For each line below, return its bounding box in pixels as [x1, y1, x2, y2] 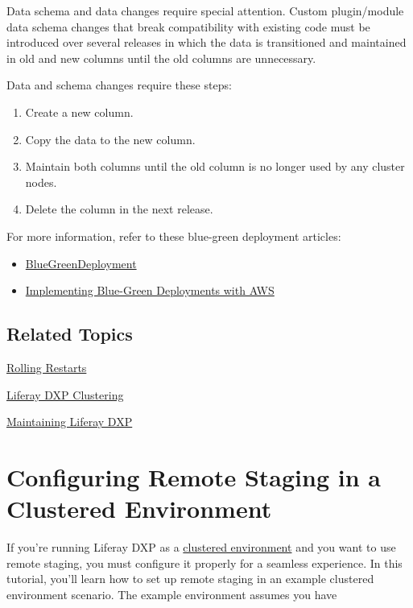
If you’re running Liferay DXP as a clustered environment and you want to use [6, 539, 396, 556]
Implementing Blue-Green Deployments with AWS [25, 282, 275, 299]
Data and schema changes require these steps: [6, 77, 232, 93]
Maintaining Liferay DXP [6, 413, 133, 430]
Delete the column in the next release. [25, 201, 213, 217]
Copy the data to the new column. [25, 130, 196, 147]
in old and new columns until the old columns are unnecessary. [6, 49, 316, 66]
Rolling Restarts [6, 358, 87, 375]
